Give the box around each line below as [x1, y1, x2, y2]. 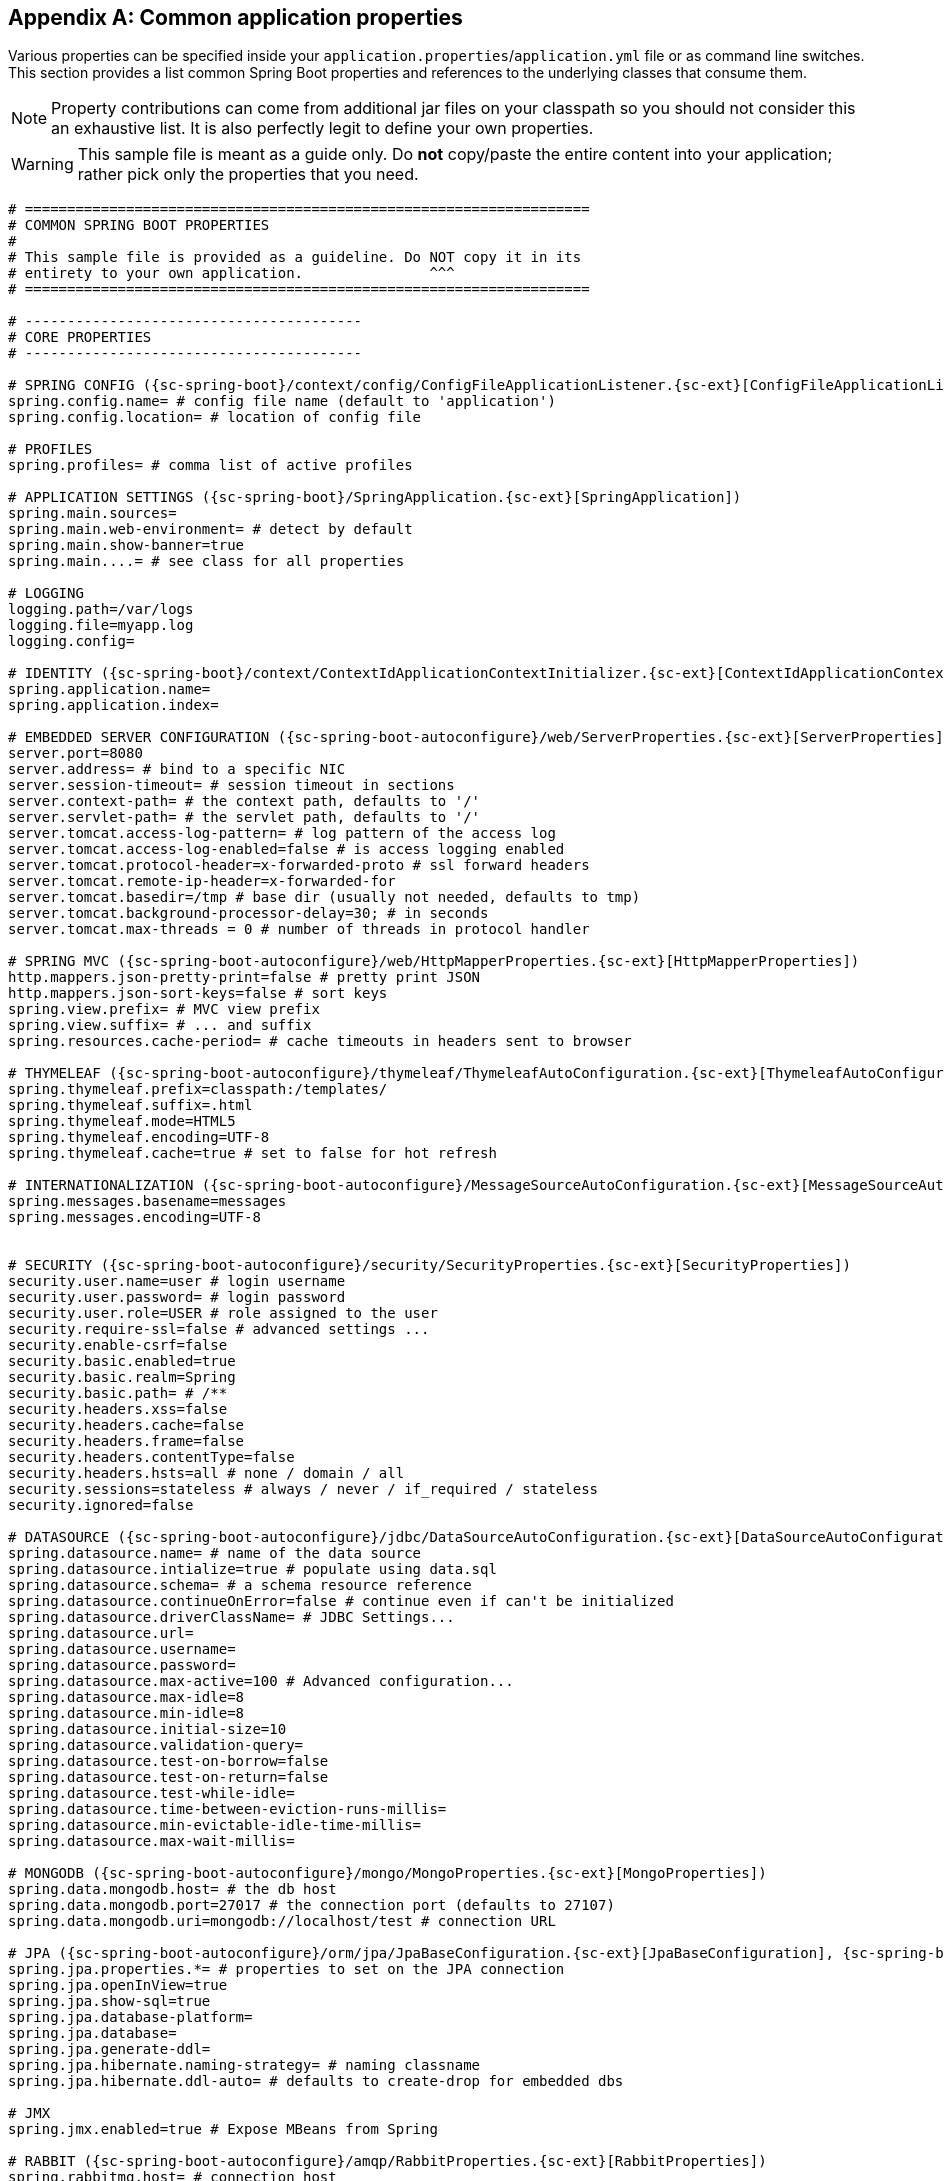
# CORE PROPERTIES [8, 329, 152, 346]
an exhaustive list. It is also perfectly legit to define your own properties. [51, 118, 594, 139]
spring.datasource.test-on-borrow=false [8, 1753, 329, 1770]
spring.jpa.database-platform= [8, 2009, 253, 2026]
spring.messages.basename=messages [8, 1193, 287, 1210]
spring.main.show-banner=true [8, 537, 245, 554]
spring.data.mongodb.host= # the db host [8, 1881, 337, 1898]
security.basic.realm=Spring [8, 1369, 236, 1386]
